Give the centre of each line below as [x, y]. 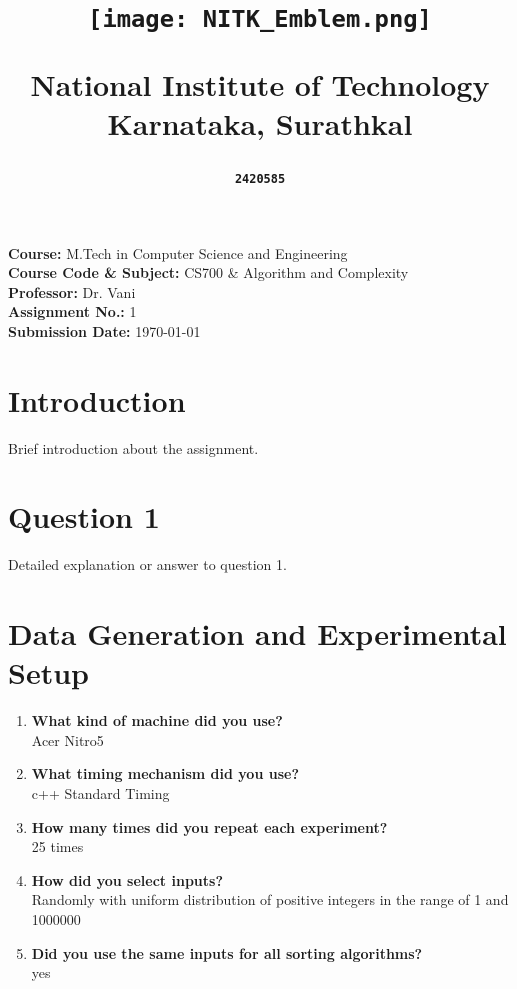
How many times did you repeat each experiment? [209, 826]
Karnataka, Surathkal [260, 122]
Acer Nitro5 [67, 739]
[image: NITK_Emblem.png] [260, 19]
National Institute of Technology [260, 83]
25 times [57, 846]
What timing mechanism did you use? [165, 773]
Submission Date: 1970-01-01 [104, 330]
